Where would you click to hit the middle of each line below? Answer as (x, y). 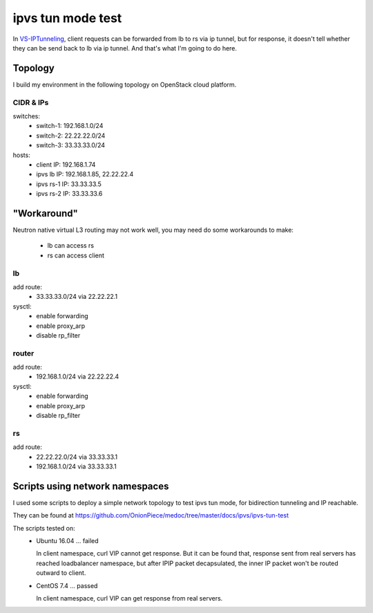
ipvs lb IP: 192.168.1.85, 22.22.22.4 (85, 174)
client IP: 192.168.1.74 (66, 164)
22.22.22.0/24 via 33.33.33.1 (77, 457)
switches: (27, 116)
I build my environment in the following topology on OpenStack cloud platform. (125, 84)
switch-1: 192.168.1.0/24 (70, 126)
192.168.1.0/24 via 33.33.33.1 (76, 466)
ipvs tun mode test (67, 18)
